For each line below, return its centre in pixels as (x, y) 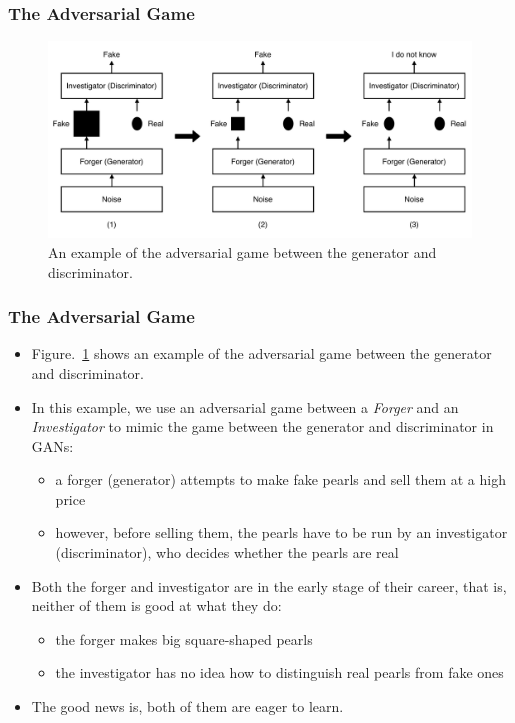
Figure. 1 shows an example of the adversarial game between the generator (261, 353)
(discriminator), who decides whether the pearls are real (227, 552)
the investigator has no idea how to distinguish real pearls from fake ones (279, 672)
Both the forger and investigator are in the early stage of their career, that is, (269, 585)
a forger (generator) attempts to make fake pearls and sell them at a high (280, 479)
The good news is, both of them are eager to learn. (187, 706)
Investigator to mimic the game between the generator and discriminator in (262, 426)
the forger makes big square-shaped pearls (184, 638)
